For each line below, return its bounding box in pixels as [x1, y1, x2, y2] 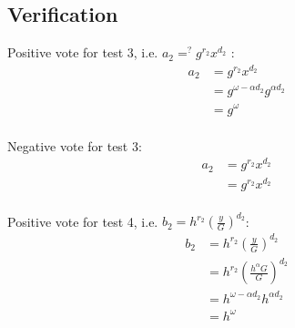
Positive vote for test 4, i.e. [7, 211, 158, 231]
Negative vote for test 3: [7, 136, 142, 155]
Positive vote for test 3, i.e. [7, 43, 158, 62]
